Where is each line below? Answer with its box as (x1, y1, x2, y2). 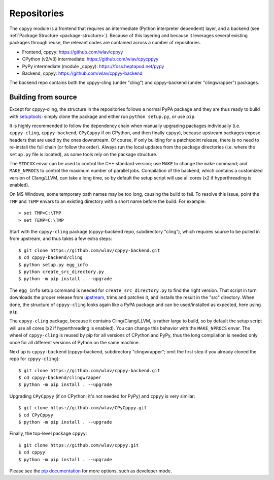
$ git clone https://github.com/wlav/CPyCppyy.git (18, 405, 147, 411)
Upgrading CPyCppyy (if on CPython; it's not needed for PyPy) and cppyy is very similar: (9, 393, 195, 399)
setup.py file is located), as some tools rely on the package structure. (9, 151, 157, 157)
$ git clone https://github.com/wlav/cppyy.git (18, 442, 139, 448)
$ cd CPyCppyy (18, 412, 53, 418)
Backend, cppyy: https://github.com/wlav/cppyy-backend (22, 70, 143, 76)
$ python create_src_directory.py (18, 269, 104, 275)
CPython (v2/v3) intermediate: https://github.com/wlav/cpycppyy (22, 56, 159, 62)
